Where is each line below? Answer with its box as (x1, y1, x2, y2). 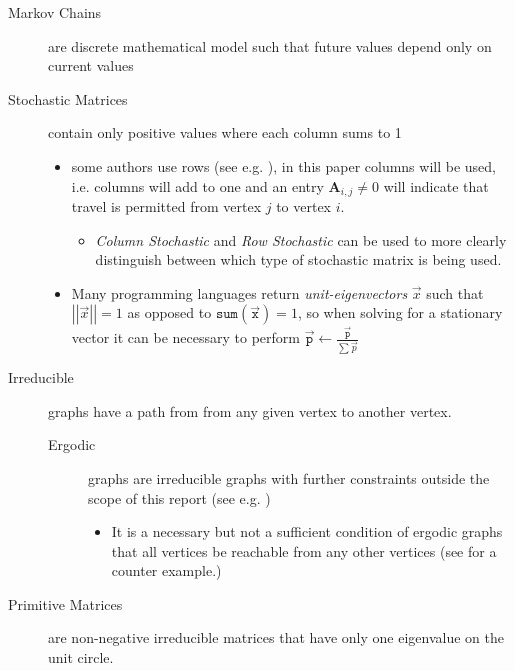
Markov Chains (8, 2, 102, 22)
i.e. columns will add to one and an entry (71, 175, 324, 196)
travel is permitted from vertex (71, 196, 262, 217)
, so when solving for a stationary (297, 302, 503, 323)
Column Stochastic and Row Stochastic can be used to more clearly (95, 229, 507, 250)
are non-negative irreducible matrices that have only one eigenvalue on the (48, 627, 504, 648)
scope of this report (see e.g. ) (88, 487, 271, 508)
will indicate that (383, 175, 489, 196)
